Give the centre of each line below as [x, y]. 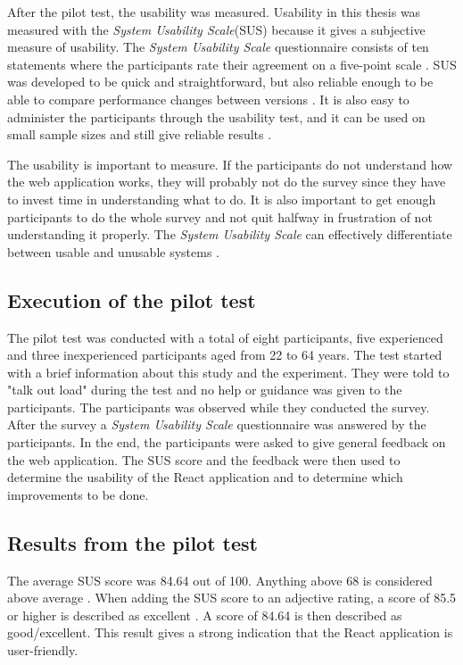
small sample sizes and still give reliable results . [140, 134]
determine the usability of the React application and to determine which [205, 477]
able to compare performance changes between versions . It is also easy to [208, 99]
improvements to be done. [78, 494]
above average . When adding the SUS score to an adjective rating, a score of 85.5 [232, 598]
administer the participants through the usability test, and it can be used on [216, 116]
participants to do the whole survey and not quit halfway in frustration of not [220, 216]
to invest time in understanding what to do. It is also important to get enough [222, 199]
